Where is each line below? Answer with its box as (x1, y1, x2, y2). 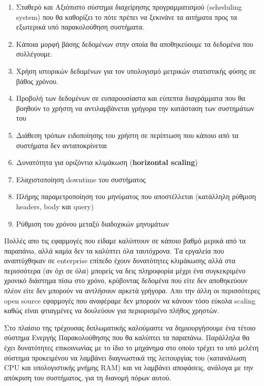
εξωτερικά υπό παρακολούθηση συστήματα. (16, 21, 144, 32)
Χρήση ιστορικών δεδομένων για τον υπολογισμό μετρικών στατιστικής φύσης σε (16, 65, 256, 76)
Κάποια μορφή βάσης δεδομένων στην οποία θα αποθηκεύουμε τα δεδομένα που (16, 38, 253, 49)
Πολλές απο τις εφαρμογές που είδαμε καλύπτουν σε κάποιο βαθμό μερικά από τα (4, 235, 246, 246)
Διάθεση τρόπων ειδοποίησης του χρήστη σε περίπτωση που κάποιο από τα (16, 129, 239, 140)
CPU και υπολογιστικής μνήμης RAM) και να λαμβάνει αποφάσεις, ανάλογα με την (4, 362, 253, 373)
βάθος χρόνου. (16, 75, 58, 86)
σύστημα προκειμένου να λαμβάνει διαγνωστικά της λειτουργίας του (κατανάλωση (4, 352, 246, 363)
